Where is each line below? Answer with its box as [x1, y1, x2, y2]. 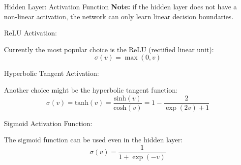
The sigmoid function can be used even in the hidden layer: [4, 134, 183, 145]
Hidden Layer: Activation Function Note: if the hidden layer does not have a [4, 1, 237, 11]
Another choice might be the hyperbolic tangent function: [4, 84, 178, 95]
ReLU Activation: [4, 28, 57, 38]
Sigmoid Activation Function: [4, 118, 92, 128]
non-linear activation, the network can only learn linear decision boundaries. [4, 11, 234, 21]
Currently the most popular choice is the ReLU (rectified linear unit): [4, 44, 214, 54]
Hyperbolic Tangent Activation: [4, 68, 99, 78]
